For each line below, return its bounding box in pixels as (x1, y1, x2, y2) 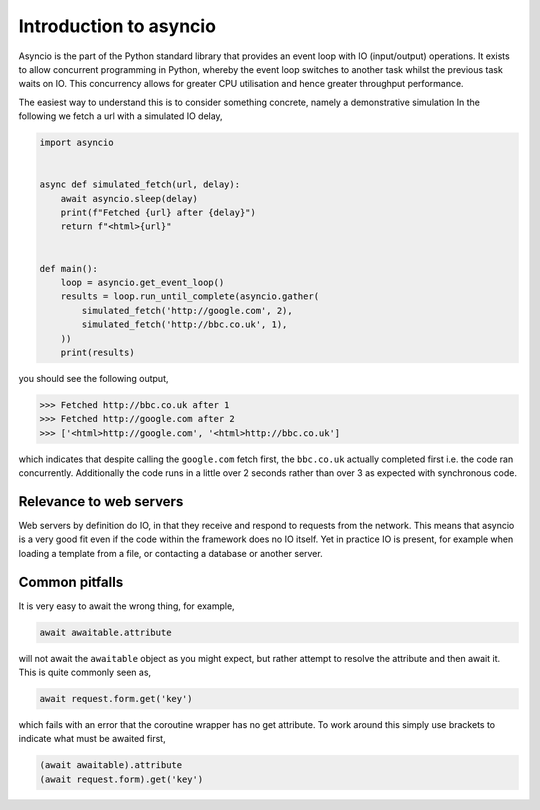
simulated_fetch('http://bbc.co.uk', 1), (81, 319, 288, 330)
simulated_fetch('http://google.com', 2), (81, 305, 294, 316)
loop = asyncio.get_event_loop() (60, 277, 225, 288)
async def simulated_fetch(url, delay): (39, 179, 240, 190)
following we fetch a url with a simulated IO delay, (18, 110, 224, 122)
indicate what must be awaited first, (18, 733, 166, 745)
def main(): (39, 263, 99, 274)
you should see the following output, (18, 372, 169, 384)
